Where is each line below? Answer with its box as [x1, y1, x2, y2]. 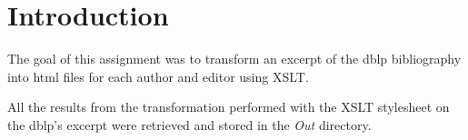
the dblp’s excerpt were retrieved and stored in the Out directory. [7, 115, 372, 134]
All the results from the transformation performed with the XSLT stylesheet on [7, 97, 450, 116]
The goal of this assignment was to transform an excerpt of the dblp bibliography [7, 49, 462, 68]
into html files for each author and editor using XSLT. [7, 66, 309, 85]
